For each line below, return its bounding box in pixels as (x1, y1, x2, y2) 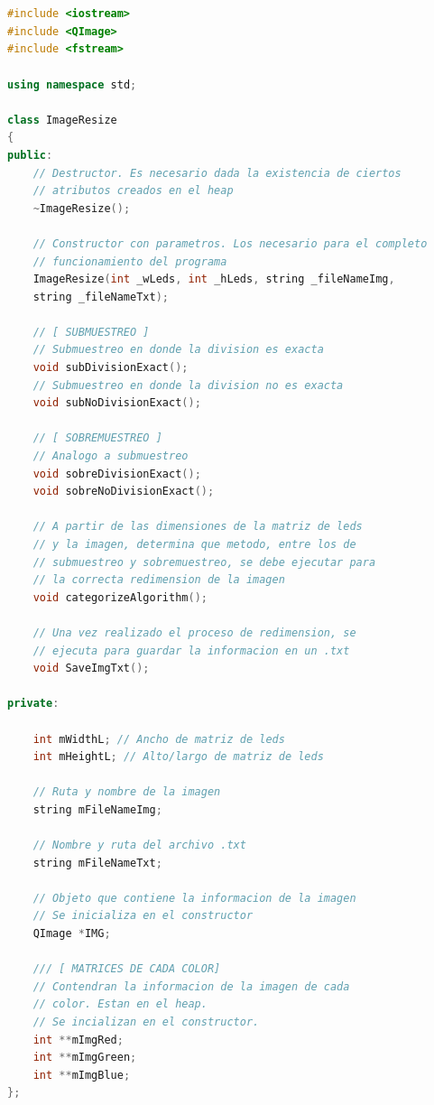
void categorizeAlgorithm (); (32, 590, 208, 604)
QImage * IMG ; (32, 927, 111, 941)
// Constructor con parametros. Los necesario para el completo (32, 237, 428, 250)
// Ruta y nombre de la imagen (32, 785, 221, 799)
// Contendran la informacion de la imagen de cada (32, 980, 350, 993)
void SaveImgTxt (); (32, 662, 150, 675)
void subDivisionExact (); (32, 361, 189, 375)
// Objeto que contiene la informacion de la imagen (32, 891, 356, 905)
